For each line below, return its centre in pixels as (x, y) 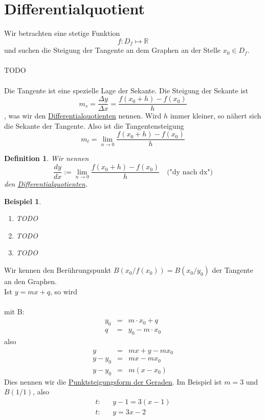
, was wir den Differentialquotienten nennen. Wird (83, 116)
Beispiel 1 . (23, 201)
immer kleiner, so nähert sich (216, 116)
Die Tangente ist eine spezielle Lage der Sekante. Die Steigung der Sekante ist (126, 90)
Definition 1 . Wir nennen (47, 158)
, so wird (63, 291)
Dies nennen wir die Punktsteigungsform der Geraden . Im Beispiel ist (113, 381)
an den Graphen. (30, 281)
